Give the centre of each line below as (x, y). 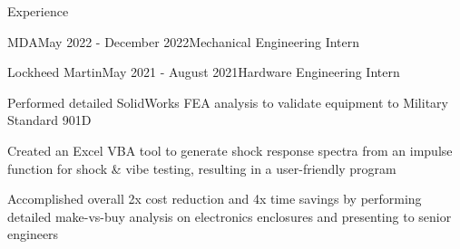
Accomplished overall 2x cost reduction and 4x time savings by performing (215, 199)
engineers (33, 234)
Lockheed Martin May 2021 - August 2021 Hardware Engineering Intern (204, 72)
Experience (38, 11)
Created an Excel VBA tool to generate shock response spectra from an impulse (230, 150)
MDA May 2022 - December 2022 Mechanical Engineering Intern (184, 41)
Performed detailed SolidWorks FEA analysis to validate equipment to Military (228, 102)
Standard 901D (49, 120)
